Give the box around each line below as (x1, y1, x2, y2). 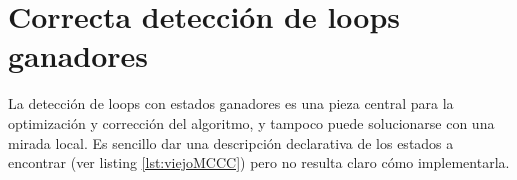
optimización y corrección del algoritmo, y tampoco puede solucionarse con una (8, 112, 495, 133)
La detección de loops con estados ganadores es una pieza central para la (8, 93, 454, 114)
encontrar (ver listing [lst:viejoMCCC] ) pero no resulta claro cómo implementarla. (8, 152, 510, 173)
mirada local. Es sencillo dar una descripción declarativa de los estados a (8, 132, 454, 153)
